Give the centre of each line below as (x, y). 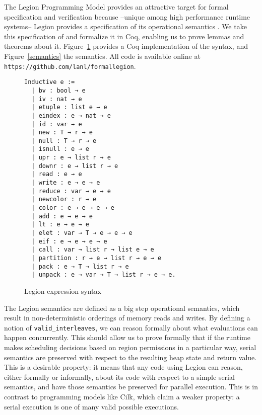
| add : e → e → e (62, 216)
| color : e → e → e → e (73, 208)
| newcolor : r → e (64, 199)
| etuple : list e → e (69, 107)
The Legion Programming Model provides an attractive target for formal (116, 7)
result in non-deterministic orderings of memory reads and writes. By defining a (127, 318)
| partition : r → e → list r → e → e (96, 258)
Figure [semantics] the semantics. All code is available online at (102, 56)
